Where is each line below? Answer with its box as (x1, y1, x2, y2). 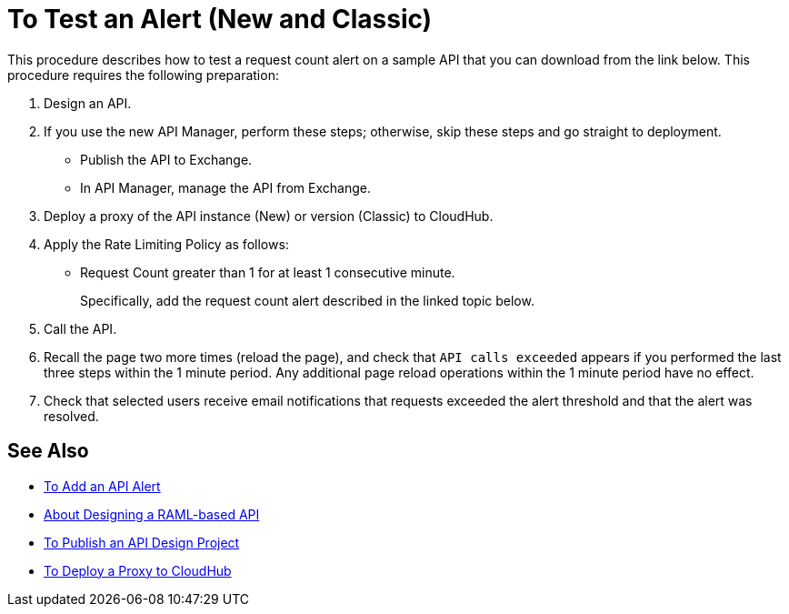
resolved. (44, 408, 99, 424)
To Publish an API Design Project (44, 534, 240, 550)
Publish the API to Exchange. (80, 151, 253, 167)
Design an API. (44, 95, 132, 111)
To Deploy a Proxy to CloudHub (44, 562, 232, 579)
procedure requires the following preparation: (7, 66, 279, 83)
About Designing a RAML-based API (44, 506, 260, 522)
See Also (7, 439, 89, 463)
